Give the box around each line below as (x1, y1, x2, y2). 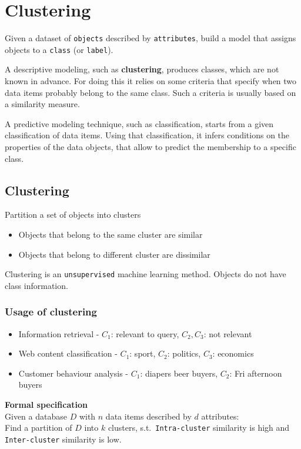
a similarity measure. (5, 98, 80, 110)
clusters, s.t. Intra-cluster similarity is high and (108, 421, 290, 434)
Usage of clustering (5, 304, 97, 319)
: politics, (167, 347, 201, 360)
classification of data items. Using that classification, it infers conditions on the (5, 129, 290, 141)
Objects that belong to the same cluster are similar (18, 228, 203, 240)
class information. (5, 279, 68, 291)
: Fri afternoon (229, 367, 282, 379)
